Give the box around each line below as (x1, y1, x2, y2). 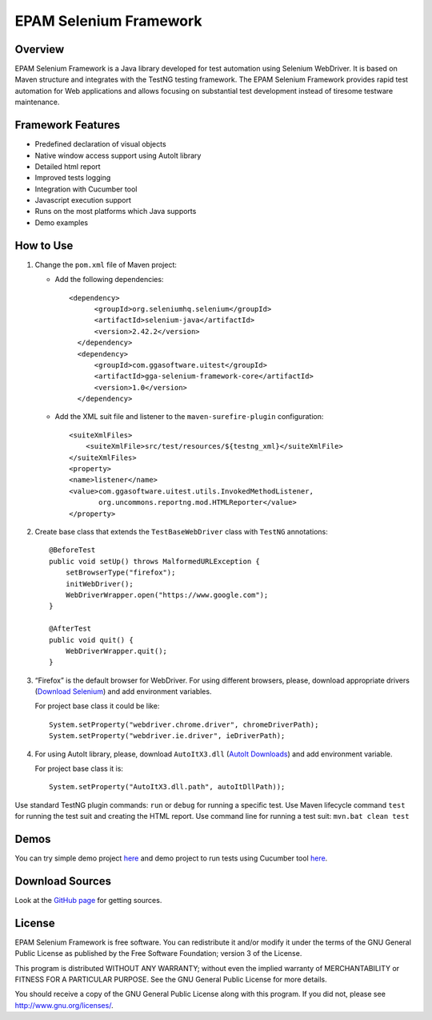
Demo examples (34, 217, 88, 228)
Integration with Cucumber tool (34, 184, 138, 194)
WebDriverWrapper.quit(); (65, 646, 168, 655)
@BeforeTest (49, 546, 96, 554)
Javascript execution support (34, 196, 132, 205)
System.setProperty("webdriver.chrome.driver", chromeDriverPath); (49, 720, 319, 729)
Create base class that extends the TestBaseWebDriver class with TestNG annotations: (34, 526, 328, 536)
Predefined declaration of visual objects (34, 139, 167, 149)
